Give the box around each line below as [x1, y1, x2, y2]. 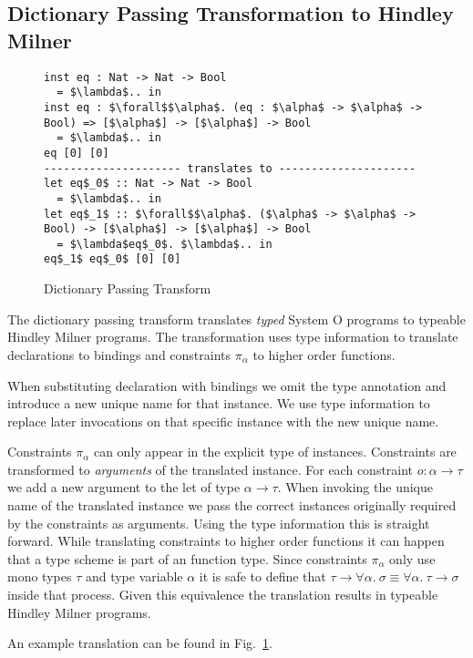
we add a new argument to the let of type [7, 478, 241, 497]
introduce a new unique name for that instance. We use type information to [7, 394, 430, 413]
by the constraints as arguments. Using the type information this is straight [7, 513, 430, 532]
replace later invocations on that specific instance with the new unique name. [7, 411, 439, 430]
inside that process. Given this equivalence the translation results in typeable [7, 585, 438, 604]
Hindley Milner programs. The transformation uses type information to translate [7, 327, 458, 346]
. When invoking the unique [277, 478, 433, 497]
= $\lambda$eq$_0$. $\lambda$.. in [57, 237, 272, 251]
